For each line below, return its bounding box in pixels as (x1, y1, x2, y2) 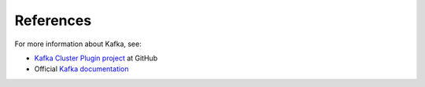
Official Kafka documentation (34, 64, 129, 74)
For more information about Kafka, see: (14, 39, 142, 49)
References (14, 12, 92, 29)
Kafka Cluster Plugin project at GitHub (34, 53, 157, 63)
